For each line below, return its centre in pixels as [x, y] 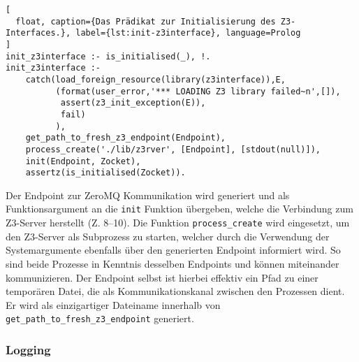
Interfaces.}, [38, 33]
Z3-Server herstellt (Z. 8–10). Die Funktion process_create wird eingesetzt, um [178, 223]
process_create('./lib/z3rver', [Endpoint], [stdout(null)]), [173, 149]
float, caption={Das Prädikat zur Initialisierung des [146, 21]
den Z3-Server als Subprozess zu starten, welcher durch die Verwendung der [168, 236]
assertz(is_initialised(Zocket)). [105, 173]
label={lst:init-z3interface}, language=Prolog [188, 33]
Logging [28, 349]
